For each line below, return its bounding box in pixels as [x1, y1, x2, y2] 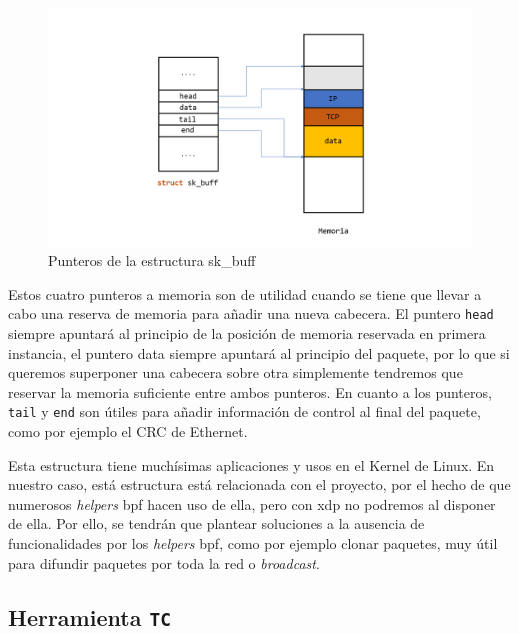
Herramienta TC [8, 601, 171, 632]
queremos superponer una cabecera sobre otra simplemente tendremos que [8, 362, 463, 383]
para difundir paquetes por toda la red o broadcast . [8, 552, 320, 573]
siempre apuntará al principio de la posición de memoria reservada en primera [8, 322, 486, 343]
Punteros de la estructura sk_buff [48, 250, 256, 271]
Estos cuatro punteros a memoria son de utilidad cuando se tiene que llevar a [8, 283, 482, 304]
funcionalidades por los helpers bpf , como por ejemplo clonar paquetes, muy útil [8, 532, 498, 553]
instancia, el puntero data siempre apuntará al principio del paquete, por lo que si [8, 342, 510, 363]
